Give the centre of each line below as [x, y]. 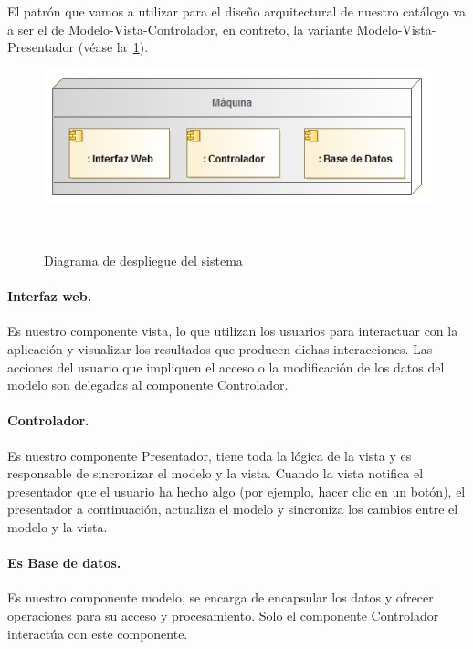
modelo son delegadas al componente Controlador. [148, 385]
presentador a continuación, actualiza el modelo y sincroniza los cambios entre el [233, 509]
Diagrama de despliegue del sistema [143, 261]
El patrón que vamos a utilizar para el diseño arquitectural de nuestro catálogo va [236, 11]
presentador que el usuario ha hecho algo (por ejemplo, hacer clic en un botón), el [236, 491]
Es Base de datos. [64, 563]
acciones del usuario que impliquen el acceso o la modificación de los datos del [226, 366]
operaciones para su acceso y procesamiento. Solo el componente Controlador [223, 615]
